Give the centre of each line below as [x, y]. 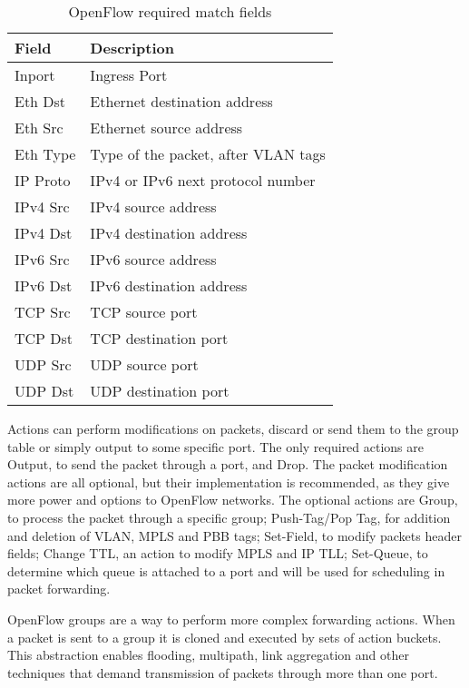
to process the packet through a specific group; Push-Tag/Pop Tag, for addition [229, 517]
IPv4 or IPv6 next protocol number [203, 180]
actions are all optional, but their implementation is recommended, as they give [229, 482]
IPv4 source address [153, 206]
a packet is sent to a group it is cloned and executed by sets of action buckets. [225, 637]
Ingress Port [129, 75]
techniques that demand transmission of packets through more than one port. [223, 672]
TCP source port [144, 312]
